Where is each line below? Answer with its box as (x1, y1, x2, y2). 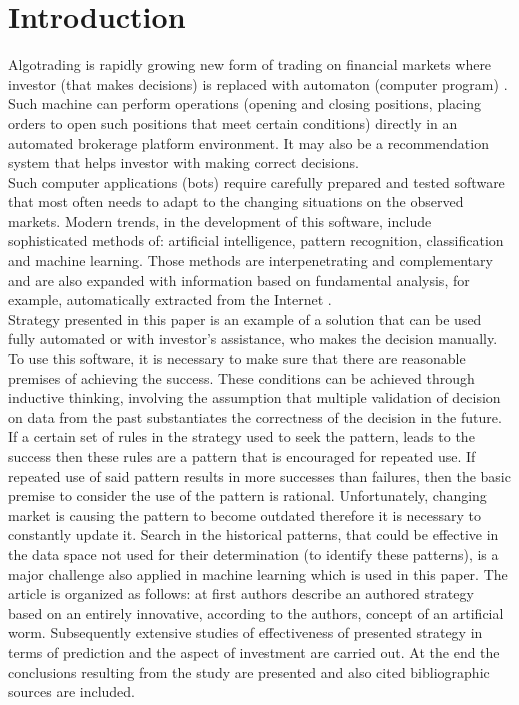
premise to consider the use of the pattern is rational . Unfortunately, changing (8, 485, 487, 506)
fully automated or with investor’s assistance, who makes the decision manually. (8, 328, 498, 349)
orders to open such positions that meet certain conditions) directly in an (8, 112, 458, 133)
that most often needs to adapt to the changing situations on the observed (8, 191, 464, 212)
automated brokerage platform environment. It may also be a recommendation (8, 132, 489, 153)
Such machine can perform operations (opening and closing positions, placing (8, 93, 481, 114)
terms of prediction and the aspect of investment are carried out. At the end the (8, 641, 500, 662)
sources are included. (8, 681, 136, 702)
